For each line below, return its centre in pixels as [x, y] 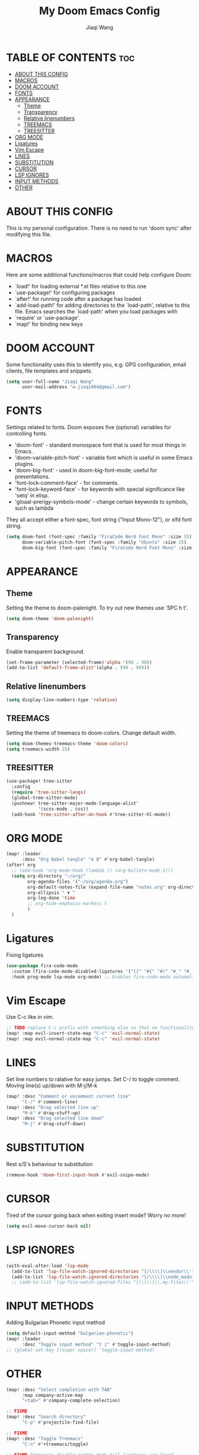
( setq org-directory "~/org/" [49, 876]
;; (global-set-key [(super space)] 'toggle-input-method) [81, 1350]
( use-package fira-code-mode [42, 965]
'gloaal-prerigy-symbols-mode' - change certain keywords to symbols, [101, 502]
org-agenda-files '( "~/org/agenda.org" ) [78, 881]
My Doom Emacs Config [99, 11]
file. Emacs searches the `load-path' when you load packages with [96, 311]
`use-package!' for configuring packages [65, 293]
